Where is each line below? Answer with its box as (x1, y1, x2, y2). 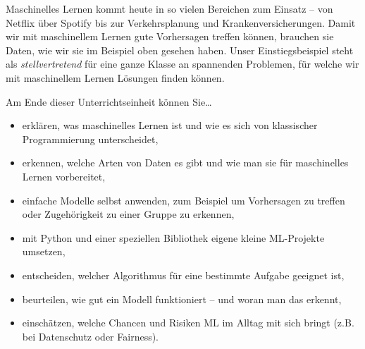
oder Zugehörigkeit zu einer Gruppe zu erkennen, (22, 207, 235, 221)
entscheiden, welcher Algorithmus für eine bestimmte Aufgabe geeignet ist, (22, 267, 345, 282)
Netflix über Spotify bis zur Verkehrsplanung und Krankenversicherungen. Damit (6, 15, 356, 30)
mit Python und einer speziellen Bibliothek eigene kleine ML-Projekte (22, 230, 325, 245)
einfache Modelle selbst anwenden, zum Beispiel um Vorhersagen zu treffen (22, 192, 345, 207)
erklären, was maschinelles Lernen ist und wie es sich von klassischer (22, 118, 318, 133)
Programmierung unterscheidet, (22, 131, 159, 146)
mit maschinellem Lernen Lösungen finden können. (6, 70, 225, 85)
